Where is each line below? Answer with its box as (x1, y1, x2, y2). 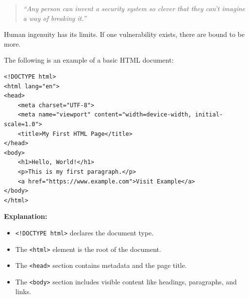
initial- (195, 111, 223, 118)
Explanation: (4, 211, 48, 221)
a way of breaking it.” (23, 13, 86, 23)
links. (15, 286, 32, 296)
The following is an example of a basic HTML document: (4, 55, 174, 65)
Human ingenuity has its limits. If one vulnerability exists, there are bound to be (4, 29, 245, 39)
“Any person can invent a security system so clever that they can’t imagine (23, 3, 246, 13)
